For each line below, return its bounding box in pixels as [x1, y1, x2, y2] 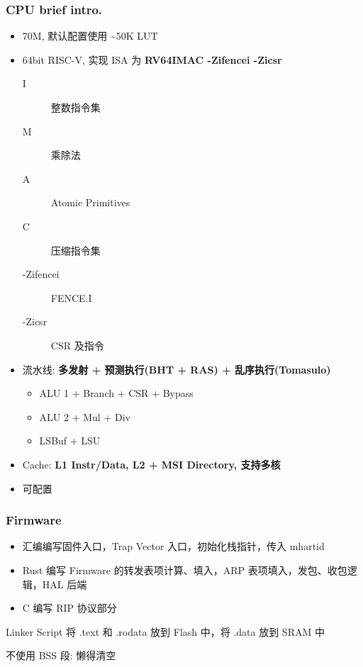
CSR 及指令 [50, 337, 104, 352]
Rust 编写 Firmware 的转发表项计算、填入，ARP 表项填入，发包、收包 [22, 562, 347, 577]
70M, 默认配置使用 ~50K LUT [22, 28, 158, 43]
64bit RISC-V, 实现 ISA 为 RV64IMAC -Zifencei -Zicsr [22, 52, 282, 67]
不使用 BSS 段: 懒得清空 [6, 648, 116, 663]
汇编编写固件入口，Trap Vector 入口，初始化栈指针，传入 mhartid [22, 539, 325, 554]
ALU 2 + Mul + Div [39, 409, 130, 424]
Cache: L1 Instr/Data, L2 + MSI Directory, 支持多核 [22, 456, 281, 471]
